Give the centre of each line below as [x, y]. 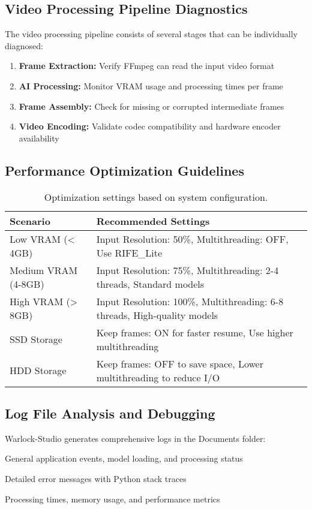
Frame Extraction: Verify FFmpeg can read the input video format [147, 66]
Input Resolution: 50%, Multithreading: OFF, [192, 239]
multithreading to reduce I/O [158, 377]
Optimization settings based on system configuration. [156, 197]
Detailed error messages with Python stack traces [96, 478]
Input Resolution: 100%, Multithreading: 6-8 [190, 301]
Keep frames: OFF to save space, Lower [180, 363]
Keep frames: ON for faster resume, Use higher [195, 332]
